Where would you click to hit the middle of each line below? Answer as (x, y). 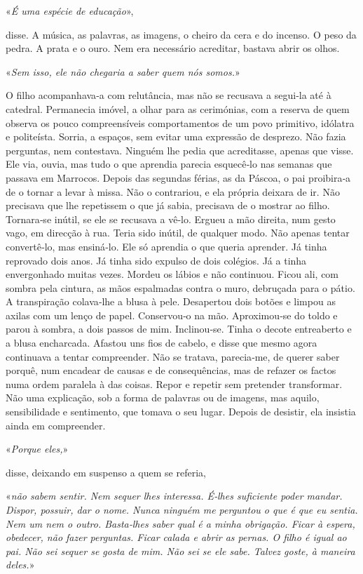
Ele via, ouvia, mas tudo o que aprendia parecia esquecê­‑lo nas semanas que (169, 164)
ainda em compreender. (56, 425)
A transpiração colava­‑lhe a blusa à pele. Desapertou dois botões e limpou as (171, 301)
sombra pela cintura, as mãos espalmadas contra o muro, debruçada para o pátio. (180, 287)
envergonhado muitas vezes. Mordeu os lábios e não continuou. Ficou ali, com (172, 274)
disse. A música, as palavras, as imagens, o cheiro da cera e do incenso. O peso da (181, 34)
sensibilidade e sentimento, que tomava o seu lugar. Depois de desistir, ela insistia (181, 412)
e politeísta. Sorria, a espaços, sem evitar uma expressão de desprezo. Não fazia (176, 136)
